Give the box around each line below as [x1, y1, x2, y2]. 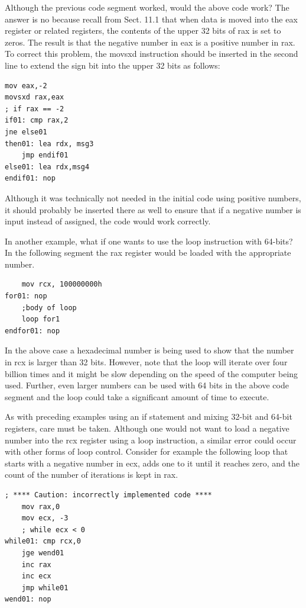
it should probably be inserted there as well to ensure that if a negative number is [5, 203, 301, 215]
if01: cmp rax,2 [5, 116, 69, 125]
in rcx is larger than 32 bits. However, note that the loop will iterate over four [5, 356, 288, 368]
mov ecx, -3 [21, 514, 69, 523]
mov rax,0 [21, 502, 60, 511]
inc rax [21, 560, 51, 569]
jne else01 [5, 127, 47, 136]
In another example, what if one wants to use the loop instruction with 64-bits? [5, 234, 293, 247]
